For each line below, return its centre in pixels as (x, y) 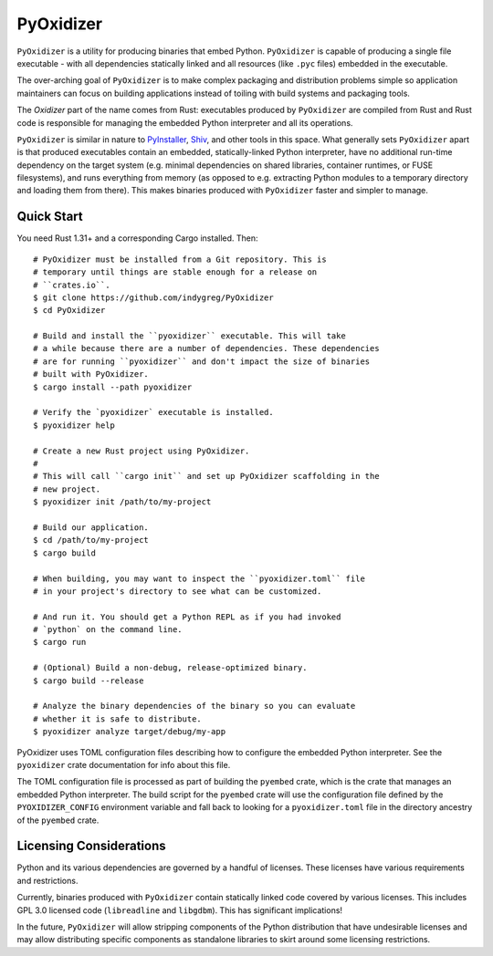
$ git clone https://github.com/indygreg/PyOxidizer (153, 297)
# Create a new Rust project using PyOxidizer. (142, 451)
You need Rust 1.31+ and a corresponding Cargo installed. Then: (138, 238)
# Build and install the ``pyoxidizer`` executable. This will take (189, 336)
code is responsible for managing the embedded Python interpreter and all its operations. (185, 122)
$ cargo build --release (89, 681)
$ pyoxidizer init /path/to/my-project (122, 502)
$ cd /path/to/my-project (91, 540)
